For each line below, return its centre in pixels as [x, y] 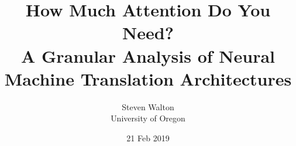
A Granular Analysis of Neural [148, 55]
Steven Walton [148, 106]
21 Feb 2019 [148, 137]
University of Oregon [148, 118]
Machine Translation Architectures [148, 78]
